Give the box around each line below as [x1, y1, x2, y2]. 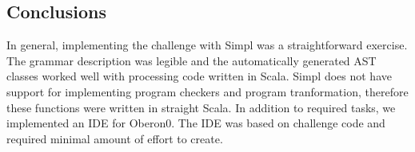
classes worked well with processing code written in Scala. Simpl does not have [6, 68, 392, 84]
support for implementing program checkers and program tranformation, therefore [6, 83, 409, 99]
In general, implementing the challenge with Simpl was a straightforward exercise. [6, 37, 408, 53]
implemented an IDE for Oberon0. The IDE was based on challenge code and [6, 115, 385, 131]
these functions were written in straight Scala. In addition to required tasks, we [6, 99, 396, 115]
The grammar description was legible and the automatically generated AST [6, 52, 377, 68]
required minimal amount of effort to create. [6, 130, 223, 146]
